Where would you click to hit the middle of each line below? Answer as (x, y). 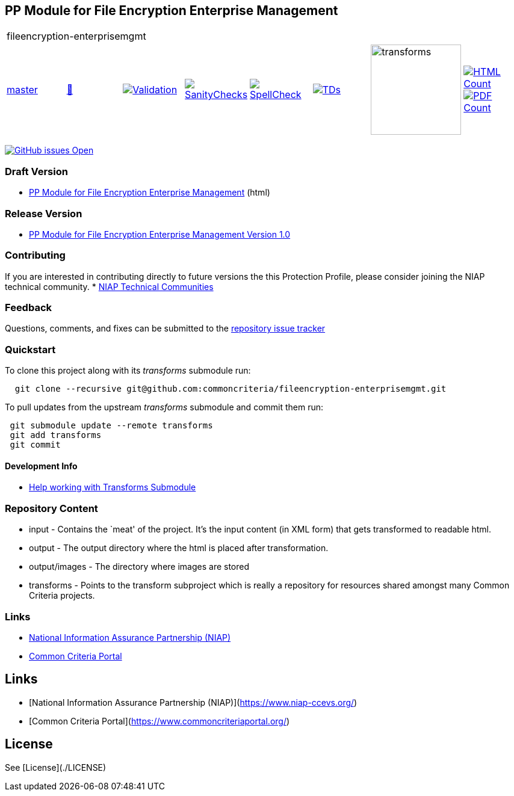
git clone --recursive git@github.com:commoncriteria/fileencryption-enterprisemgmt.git (231, 389)
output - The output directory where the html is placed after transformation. (179, 548)
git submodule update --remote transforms (111, 426)
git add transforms (56, 435)
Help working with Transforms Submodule (113, 487)
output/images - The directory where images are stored (139, 567)
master (22, 90)
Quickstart (30, 349)
